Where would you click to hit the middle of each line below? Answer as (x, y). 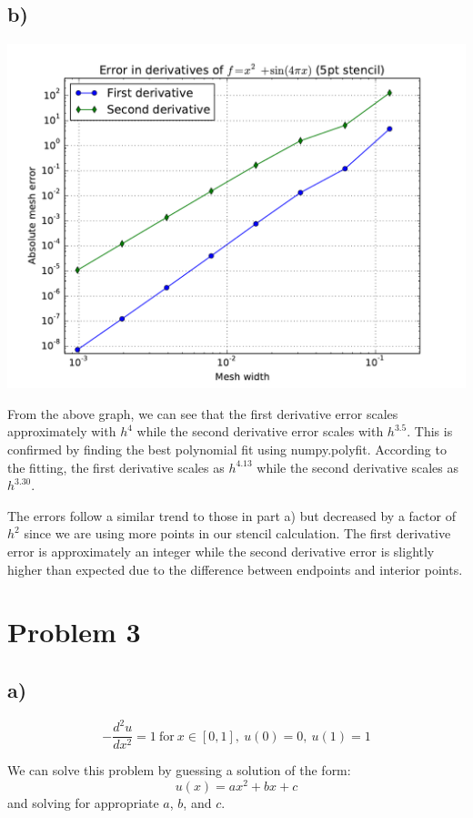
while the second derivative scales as (357, 467)
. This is (430, 431)
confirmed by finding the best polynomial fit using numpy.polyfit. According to (227, 449)
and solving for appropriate (83, 802)
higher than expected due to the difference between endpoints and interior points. (235, 569)
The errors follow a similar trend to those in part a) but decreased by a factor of (231, 515)
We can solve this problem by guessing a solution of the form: (179, 770)
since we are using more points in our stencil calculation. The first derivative (237, 533)
